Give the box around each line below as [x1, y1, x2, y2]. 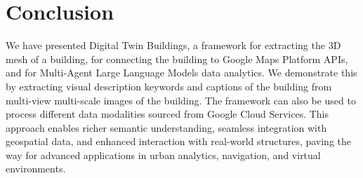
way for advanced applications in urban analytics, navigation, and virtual [6, 147, 321, 162]
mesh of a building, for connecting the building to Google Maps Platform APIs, [6, 51, 348, 66]
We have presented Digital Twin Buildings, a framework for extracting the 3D [6, 38, 341, 53]
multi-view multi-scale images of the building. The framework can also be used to [6, 93, 356, 107]
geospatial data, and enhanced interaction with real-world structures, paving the [6, 134, 352, 149]
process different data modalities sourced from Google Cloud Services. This [6, 107, 329, 121]
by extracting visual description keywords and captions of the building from [6, 78, 332, 93]
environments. [6, 161, 66, 176]
